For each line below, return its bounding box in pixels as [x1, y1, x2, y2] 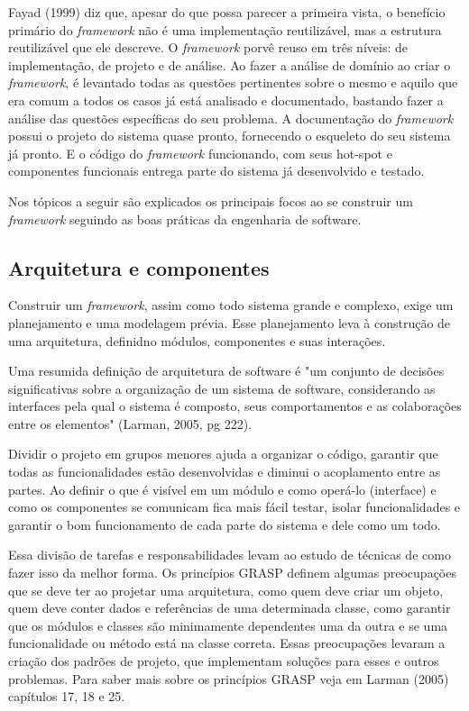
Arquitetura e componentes [8, 253, 270, 281]
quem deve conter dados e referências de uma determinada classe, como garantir [8, 598, 451, 617]
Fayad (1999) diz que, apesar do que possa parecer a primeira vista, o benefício [8, 3, 446, 21]
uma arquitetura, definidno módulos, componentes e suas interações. [8, 331, 386, 350]
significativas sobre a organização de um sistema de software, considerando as [8, 378, 436, 397]
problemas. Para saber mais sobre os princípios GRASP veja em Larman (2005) [8, 669, 449, 688]
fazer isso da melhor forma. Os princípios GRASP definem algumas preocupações [8, 563, 456, 582]
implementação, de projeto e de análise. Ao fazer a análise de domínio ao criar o [8, 55, 451, 74]
